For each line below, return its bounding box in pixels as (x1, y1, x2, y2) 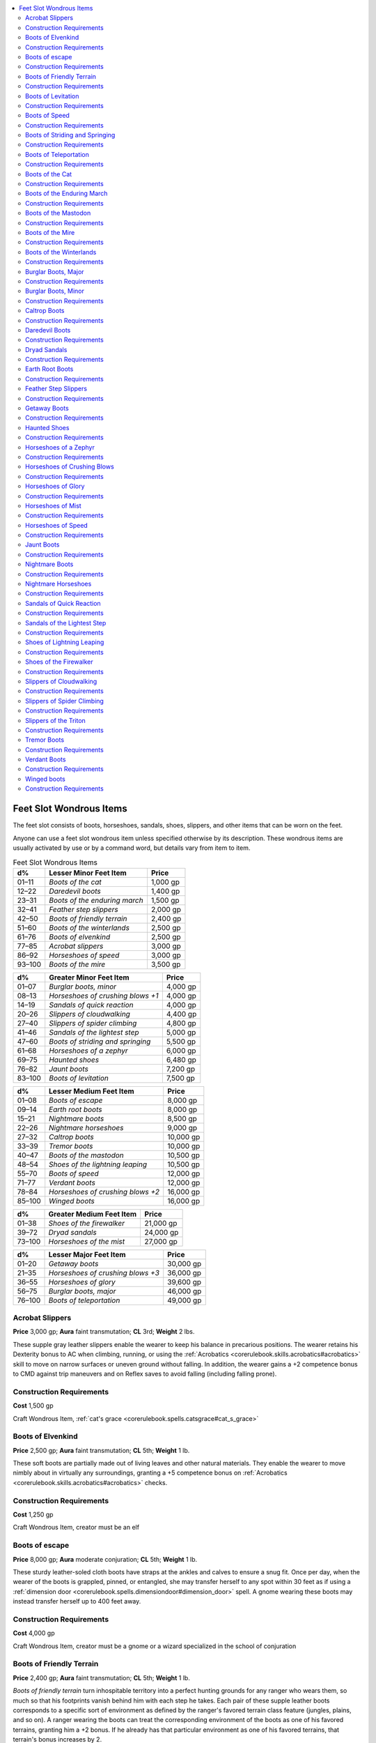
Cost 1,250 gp (13, 1510, 54, 1519)
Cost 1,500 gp (13, 1401, 54, 1410)
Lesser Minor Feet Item (49, 868, 127, 878)
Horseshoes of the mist (48, 1236, 125, 1246)
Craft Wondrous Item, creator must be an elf (13, 1523, 139, 1532)
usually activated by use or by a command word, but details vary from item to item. (13, 844, 251, 852)
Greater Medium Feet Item (48, 1209, 137, 1219)
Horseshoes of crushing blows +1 (49, 991, 159, 1000)
